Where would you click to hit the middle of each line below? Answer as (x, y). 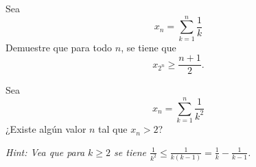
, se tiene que (149, 47)
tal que (113, 129)
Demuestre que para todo (59, 47)
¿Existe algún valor (46, 129)
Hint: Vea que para (45, 152)
